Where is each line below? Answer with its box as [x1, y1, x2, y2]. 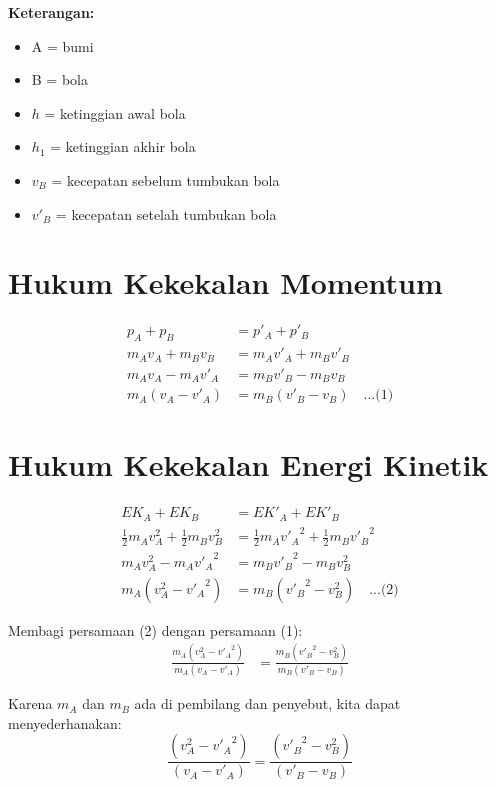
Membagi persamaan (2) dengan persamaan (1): [8, 619, 303, 640]
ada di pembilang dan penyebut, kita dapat [134, 693, 401, 714]
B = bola [31, 69, 88, 90]
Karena [8, 693, 53, 714]
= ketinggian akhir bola [50, 136, 196, 157]
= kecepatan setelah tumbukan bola [55, 203, 277, 224]
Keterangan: [8, 2, 95, 22]
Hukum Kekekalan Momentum [8, 262, 443, 303]
